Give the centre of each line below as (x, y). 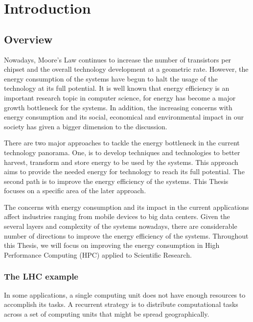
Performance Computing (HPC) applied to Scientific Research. (98, 254)
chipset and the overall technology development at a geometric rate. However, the (126, 69)
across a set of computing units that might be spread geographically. (107, 313)
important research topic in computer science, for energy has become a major (120, 97)
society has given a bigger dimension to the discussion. (86, 126)
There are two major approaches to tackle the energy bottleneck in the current (122, 143)
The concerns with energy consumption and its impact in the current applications (126, 207)
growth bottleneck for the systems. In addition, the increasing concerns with (118, 107)
